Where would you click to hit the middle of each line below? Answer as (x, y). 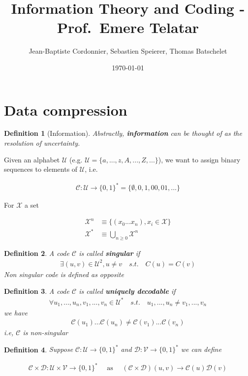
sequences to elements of (41, 169)
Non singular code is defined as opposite (64, 274)
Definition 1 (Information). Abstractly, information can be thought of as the (123, 133)
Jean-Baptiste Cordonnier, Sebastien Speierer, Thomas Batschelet (128, 51)
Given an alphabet (32, 159)
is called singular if (109, 253)
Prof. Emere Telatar (128, 27)
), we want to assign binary (199, 159)
